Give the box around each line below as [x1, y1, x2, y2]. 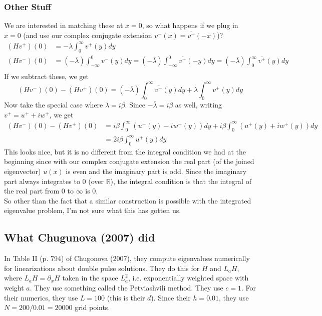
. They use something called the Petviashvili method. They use [30, 282, 223, 292]
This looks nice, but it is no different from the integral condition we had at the [4, 146, 246, 156]
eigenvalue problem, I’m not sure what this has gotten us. [4, 205, 181, 215]
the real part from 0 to [4, 185, 74, 196]
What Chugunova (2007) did [4, 229, 155, 245]
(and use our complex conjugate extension [23, 29, 152, 40]
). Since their [151, 292, 191, 302]
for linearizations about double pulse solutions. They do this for [4, 262, 200, 273]
